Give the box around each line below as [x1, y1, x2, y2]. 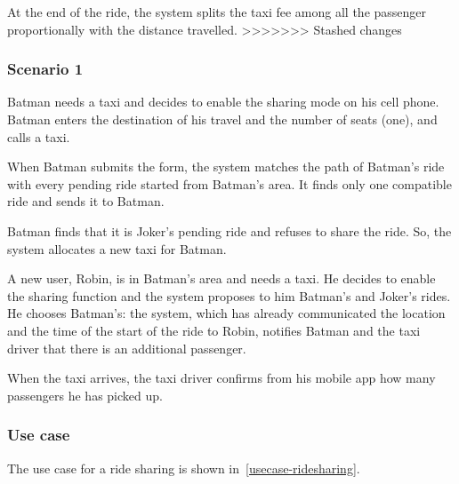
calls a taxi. [7, 127, 70, 146]
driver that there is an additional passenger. [7, 338, 246, 357]
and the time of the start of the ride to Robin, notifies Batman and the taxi [7, 321, 421, 339]
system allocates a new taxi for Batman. [7, 239, 227, 258]
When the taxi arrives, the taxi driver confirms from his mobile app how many [7, 369, 436, 387]
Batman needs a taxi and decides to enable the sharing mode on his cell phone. [7, 92, 439, 111]
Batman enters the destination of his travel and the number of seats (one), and [7, 110, 438, 128]
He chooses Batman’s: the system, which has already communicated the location [7, 304, 446, 322]
